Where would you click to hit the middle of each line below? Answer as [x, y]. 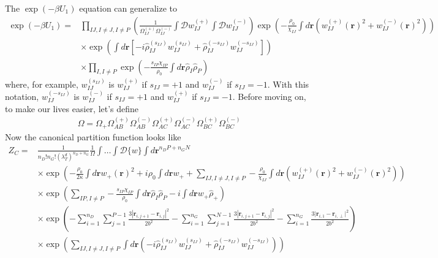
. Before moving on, [269, 96]
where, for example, [42, 84]
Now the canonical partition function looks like [93, 137]
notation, [22, 96]
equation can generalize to [128, 8]
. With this [288, 84]
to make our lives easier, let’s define [72, 108]
